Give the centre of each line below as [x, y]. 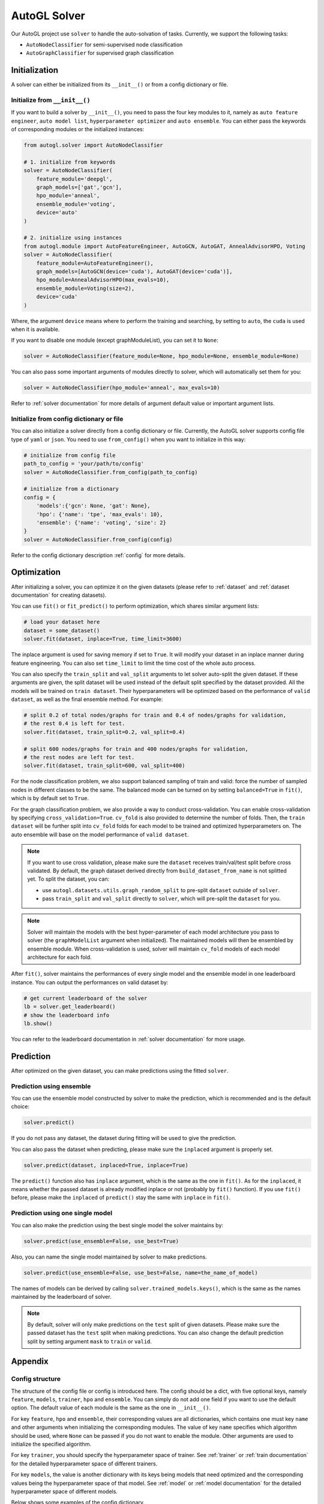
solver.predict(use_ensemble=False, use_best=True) [101, 1241]
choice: [20, 1106]
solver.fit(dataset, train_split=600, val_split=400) [104, 766]
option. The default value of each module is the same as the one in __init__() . [111, 1408]
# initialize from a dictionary [71, 489]
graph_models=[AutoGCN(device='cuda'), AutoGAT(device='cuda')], [134, 272]
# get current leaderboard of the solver [85, 998]
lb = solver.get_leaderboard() [70, 1007]
